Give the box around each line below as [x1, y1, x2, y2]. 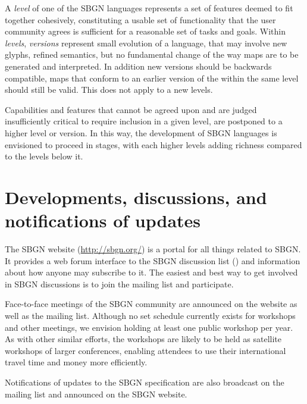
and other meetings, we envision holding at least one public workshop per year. [5, 321, 293, 333]
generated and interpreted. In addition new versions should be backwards [5, 59, 272, 72]
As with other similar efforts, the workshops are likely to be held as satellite [5, 333, 282, 345]
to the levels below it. [5, 150, 83, 162]
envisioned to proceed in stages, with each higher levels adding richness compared [5, 138, 302, 151]
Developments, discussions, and [5, 184, 267, 209]
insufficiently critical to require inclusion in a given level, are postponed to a [5, 115, 283, 127]
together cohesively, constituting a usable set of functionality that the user [5, 13, 276, 26]
